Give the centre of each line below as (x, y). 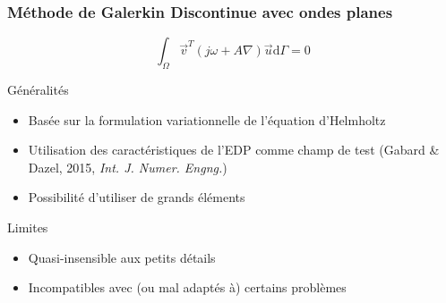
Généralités (38, 90)
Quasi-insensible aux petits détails (122, 257)
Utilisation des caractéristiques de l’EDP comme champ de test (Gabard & (234, 150)
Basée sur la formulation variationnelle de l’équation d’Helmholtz (207, 119)
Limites (28, 227)
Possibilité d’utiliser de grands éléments (137, 197)
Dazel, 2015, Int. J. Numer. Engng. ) (128, 167)
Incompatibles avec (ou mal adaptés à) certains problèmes (187, 287)
